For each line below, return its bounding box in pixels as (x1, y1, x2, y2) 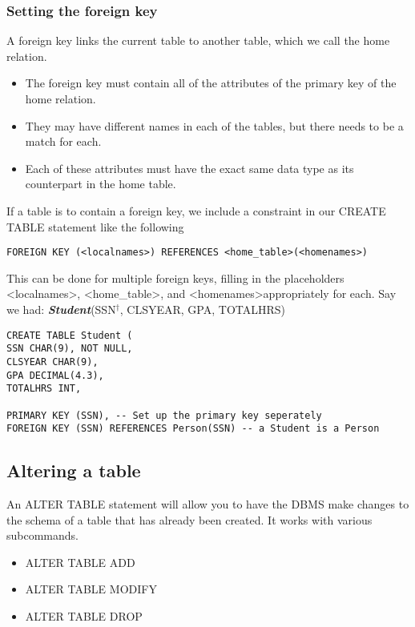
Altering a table (6, 458, 141, 483)
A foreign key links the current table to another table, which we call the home (6, 32, 390, 49)
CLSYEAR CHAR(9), (6, 356, 99, 368)
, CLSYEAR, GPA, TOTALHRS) (119, 301, 286, 317)
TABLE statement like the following (6, 218, 184, 235)
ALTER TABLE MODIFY (25, 581, 157, 597)
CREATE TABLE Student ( (6, 329, 133, 341)
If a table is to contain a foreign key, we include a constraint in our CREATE (6, 202, 386, 219)
